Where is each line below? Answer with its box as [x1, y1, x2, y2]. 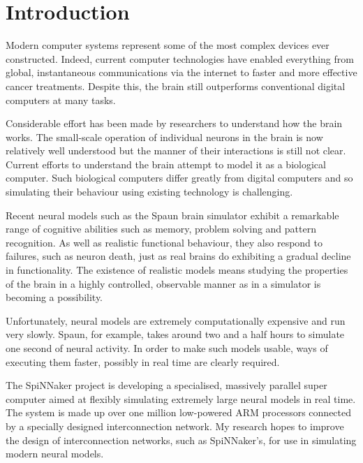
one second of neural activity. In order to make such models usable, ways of [6, 341, 328, 355]
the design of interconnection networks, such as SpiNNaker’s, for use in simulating [6, 432, 357, 447]
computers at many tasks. [6, 92, 116, 107]
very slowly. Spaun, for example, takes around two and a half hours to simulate [6, 327, 345, 341]
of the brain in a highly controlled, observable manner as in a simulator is [6, 276, 321, 291]
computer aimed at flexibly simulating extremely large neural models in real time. [6, 391, 356, 406]
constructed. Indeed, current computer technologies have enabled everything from [6, 51, 354, 66]
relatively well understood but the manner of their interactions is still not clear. [6, 143, 346, 158]
